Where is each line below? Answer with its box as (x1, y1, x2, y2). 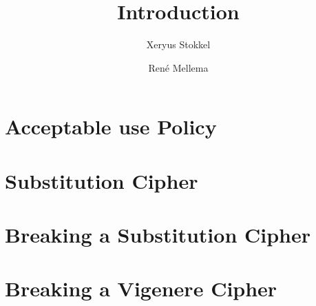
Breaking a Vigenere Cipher (5, 274, 277, 303)
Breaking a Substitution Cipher (5, 221, 311, 249)
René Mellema (148, 60, 209, 74)
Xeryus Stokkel (146, 37, 211, 52)
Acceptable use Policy (5, 112, 217, 141)
